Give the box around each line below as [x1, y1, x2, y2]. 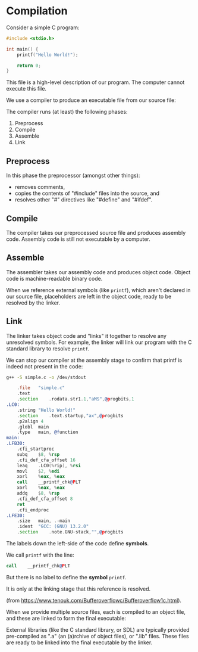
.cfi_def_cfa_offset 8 [17, 496, 73, 502]
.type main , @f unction [17, 429, 78, 436]
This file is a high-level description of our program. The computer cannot [6, 79, 185, 86]
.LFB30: [6, 440, 26, 446]
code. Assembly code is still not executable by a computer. [6, 235, 150, 243]
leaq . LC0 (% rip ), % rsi [17, 462, 81, 468]
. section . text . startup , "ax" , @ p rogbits [17, 412, 124, 418]
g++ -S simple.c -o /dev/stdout [6, 374, 86, 380]
